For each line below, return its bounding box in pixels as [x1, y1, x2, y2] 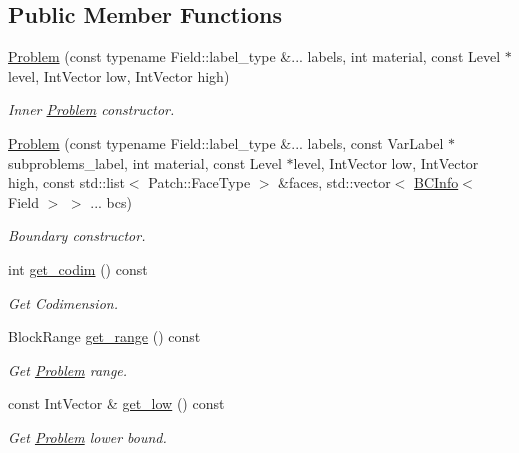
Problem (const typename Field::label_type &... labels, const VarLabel [8, 132, 444, 153]
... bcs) [90, 191, 132, 212]
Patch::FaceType [148, 172, 251, 193]
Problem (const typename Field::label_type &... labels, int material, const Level [8, 46, 501, 67]
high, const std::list [8, 172, 125, 193]
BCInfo [414, 172, 459, 193]
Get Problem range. [8, 359, 128, 380]
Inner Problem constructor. [8, 99, 175, 120]
